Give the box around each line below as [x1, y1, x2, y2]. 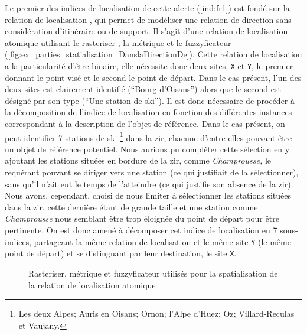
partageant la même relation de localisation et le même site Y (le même [34, 235, 291, 248]
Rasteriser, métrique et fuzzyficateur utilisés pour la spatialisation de [28, 266, 278, 279]
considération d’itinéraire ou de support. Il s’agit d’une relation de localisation [5, 25, 288, 37]
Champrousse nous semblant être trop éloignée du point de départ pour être [5, 212, 279, 225]
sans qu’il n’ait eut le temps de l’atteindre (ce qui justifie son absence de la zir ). [5, 177, 293, 190]
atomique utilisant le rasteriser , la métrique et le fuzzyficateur [5, 36, 231, 48]
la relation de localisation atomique [28, 278, 156, 291]
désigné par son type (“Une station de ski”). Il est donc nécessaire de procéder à [5, 94, 295, 106]
